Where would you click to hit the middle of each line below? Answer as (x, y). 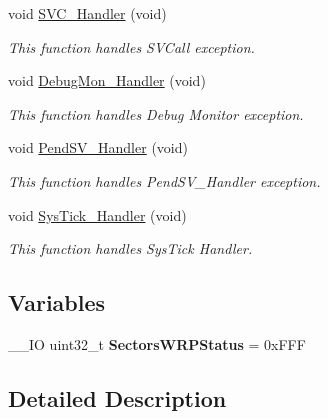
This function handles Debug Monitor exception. (156, 113)
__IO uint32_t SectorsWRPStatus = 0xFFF (157, 343)
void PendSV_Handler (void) (98, 147)
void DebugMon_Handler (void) (107, 80)
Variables (57, 302)
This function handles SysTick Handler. (130, 248)
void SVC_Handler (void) (87, 13)
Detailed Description (117, 397)
